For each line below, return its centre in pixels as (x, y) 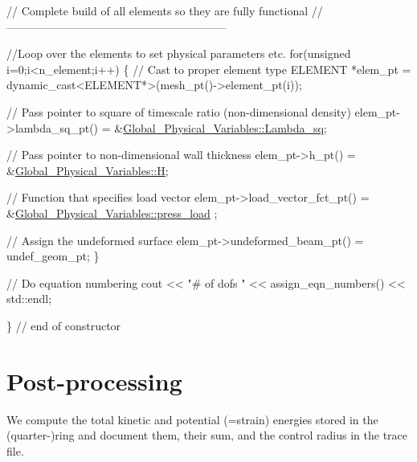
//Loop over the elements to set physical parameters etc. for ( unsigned (179, 53)
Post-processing (94, 380)
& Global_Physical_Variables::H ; (88, 170)
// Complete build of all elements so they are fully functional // (165, 10)
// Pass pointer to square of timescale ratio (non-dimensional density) (179, 111)
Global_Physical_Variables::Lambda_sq (223, 127)
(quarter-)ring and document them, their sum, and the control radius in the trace (207, 435)
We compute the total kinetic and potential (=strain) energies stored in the (192, 419)
